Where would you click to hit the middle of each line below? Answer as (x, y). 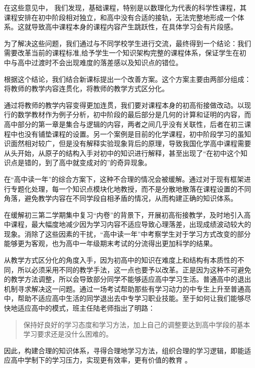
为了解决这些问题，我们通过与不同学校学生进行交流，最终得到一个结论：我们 (127, 43)
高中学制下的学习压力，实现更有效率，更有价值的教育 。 (101, 360)
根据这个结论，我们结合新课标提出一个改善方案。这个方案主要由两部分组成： (127, 79)
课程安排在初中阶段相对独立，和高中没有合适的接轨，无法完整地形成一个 (121, 17)
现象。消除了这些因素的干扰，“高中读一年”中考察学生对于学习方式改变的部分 (127, 233)
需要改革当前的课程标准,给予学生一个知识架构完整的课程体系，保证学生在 (122, 53)
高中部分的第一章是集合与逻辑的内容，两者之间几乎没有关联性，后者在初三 (124, 124)
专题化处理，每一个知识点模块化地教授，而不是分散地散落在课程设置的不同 (131, 188)
